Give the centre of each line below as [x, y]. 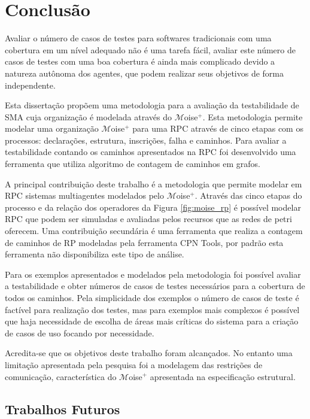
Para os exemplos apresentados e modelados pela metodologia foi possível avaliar [153, 274]
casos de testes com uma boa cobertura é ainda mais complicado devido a [140, 61]
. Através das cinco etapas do [248, 195]
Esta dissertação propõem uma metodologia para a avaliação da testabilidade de [152, 105]
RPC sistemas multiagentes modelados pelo [84, 195]
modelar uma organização [52, 128]
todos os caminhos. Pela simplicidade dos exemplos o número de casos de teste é [152, 297]
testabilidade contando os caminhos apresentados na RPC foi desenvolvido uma [151, 152]
